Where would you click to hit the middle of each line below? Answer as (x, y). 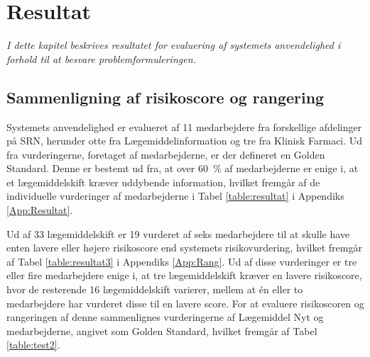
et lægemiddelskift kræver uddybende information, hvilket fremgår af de (163, 182)
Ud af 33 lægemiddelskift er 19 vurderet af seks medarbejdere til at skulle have (178, 233)
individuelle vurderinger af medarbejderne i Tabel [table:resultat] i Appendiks (175, 196)
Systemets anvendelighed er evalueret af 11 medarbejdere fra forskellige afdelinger (184, 126)
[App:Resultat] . (40, 210)
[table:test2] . (33, 345)
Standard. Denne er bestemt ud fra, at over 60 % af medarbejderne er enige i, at (183, 168)
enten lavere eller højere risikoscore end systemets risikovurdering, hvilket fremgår (184, 248)
